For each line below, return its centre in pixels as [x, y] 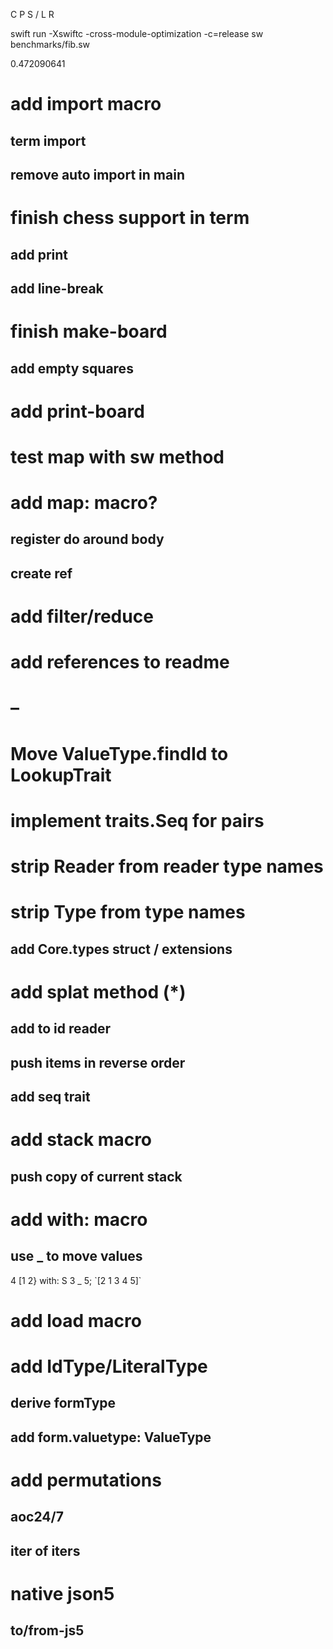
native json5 [62, 1593]
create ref [41, 573]
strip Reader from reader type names [167, 866]
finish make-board [89, 331]
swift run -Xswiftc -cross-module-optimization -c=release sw [137, 33]
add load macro [76, 1320]
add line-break [57, 288]
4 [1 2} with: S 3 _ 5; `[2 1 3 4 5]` [76, 1280]
